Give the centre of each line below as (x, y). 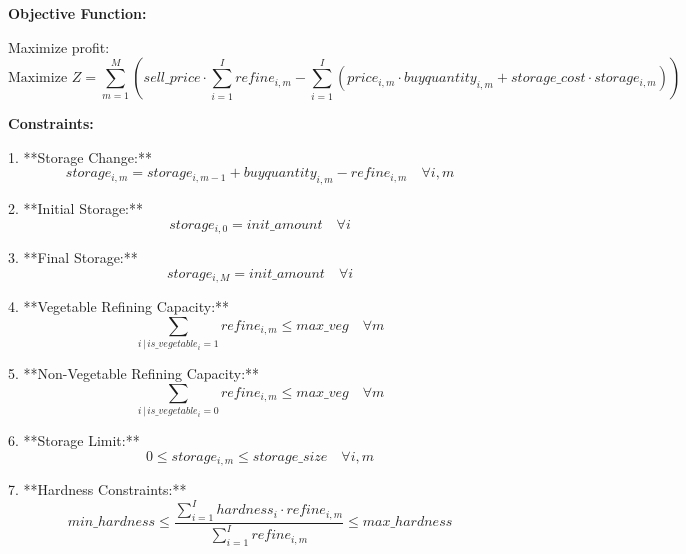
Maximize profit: (59, 46)
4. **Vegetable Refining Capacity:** (119, 306)
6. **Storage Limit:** (74, 440)
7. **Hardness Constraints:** (97, 489)
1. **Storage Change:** (80, 156)
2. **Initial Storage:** (76, 208)
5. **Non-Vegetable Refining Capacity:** (134, 373)
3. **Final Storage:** (73, 257)
